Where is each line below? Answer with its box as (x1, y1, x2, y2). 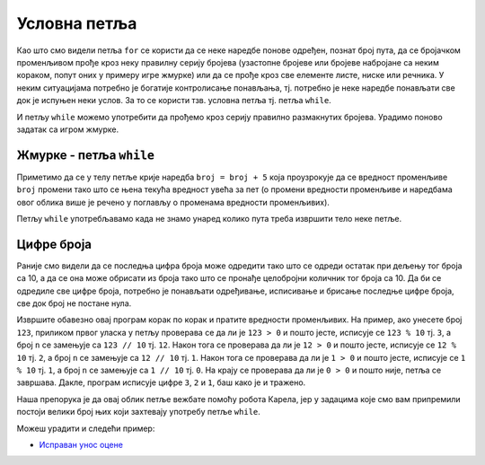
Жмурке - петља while (16, 147, 155, 162)
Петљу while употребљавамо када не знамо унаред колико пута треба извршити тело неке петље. (16, 213, 402, 224)
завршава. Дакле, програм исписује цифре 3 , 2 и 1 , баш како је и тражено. (16, 377, 306, 388)
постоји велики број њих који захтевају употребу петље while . (16, 407, 260, 417)
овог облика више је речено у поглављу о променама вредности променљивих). (16, 197, 330, 207)
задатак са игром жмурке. (16, 124, 119, 135)
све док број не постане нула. (16, 298, 132, 309)
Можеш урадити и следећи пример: (16, 423, 155, 434)
